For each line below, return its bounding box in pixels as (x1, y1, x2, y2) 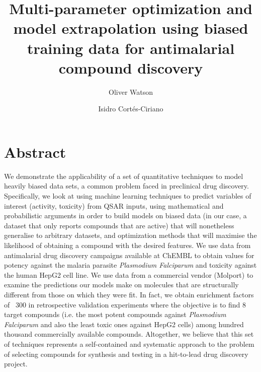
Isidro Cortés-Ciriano (98, 103, 163, 114)
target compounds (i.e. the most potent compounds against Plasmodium (4, 309, 226, 320)
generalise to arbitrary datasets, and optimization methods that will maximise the (4, 230, 257, 240)
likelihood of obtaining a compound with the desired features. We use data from (4, 239, 251, 250)
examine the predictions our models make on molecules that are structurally (4, 279, 239, 290)
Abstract (4, 141, 66, 162)
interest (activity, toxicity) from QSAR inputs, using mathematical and (4, 200, 224, 211)
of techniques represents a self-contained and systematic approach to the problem (4, 338, 254, 349)
